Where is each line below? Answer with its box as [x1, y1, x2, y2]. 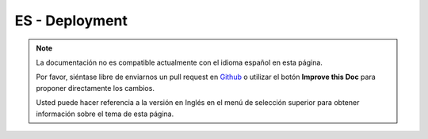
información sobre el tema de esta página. [36, 109, 174, 118]
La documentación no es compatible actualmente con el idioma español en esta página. [36, 58, 323, 67]
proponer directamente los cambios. [36, 83, 155, 92]
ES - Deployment [14, 12, 128, 29]
